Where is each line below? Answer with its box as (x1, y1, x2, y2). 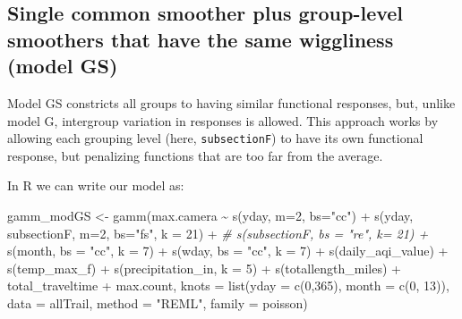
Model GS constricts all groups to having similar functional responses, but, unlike (7, 93, 456, 112)
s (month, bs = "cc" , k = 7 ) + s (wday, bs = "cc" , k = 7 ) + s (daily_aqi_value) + (7, 241, 449, 260)
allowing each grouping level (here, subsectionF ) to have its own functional (7, 129, 423, 147)
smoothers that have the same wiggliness (7, 25, 394, 53)
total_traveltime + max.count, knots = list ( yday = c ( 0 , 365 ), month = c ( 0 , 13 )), (7, 276, 449, 295)
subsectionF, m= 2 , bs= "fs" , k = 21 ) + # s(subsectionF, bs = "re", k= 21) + (7, 223, 429, 242)
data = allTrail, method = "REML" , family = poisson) (7, 293, 308, 312)
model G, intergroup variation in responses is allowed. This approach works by (7, 111, 439, 130)
